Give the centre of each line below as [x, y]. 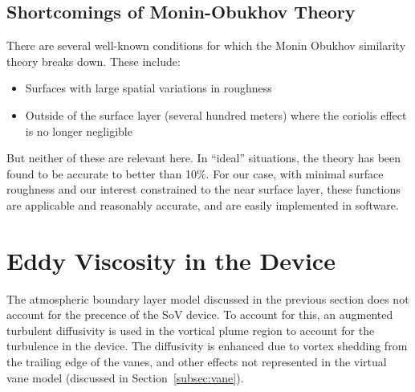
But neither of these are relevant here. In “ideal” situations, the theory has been [204, 158]
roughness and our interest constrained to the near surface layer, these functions [203, 189]
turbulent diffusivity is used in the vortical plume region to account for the [191, 330]
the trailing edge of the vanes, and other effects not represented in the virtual [197, 362]
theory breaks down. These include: [94, 61]
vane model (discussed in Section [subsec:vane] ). [125, 377]
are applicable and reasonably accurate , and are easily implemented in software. [203, 204]
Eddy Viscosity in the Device [171, 260]
